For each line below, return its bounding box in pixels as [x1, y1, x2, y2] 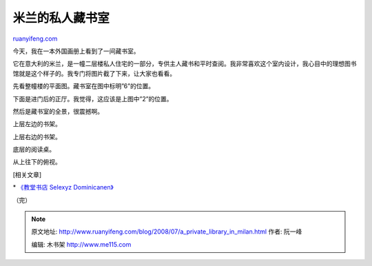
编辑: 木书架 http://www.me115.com [31, 240, 132, 248]
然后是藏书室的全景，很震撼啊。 [12, 107, 103, 115]
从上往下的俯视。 [12, 158, 61, 166]
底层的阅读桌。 [12, 145, 55, 154]
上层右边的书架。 [12, 132, 61, 141]
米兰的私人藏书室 [12, 10, 110, 25]
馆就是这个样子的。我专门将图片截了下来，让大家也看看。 [12, 69, 176, 77]
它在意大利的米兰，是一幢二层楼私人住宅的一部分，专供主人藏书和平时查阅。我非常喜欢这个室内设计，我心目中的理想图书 [12, 59, 357, 68]
